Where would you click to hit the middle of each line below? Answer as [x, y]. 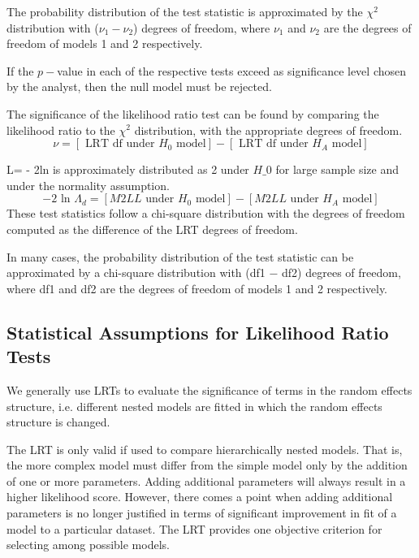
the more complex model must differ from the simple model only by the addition [207, 465]
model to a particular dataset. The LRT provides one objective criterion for [194, 528]
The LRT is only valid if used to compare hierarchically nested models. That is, [205, 449]
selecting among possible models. [88, 545]
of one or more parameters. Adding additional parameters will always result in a [206, 480]
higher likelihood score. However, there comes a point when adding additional [200, 497]
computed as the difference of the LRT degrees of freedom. [152, 229]
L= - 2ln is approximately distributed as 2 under [128, 169]
